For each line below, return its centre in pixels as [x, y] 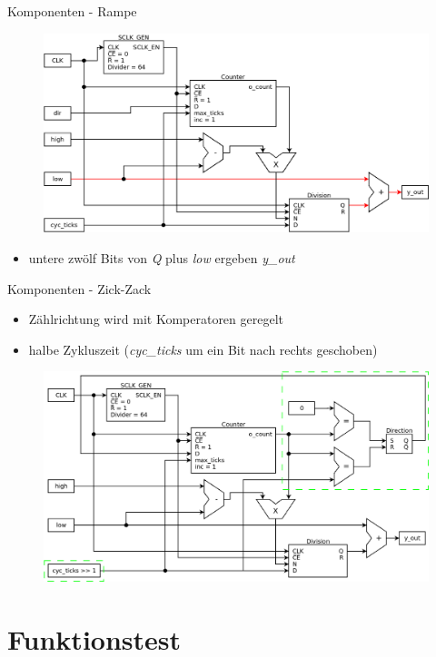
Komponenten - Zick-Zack [79, 288]
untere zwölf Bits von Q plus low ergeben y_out [162, 258]
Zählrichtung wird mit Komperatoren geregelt [156, 319]
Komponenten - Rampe [72, 11]
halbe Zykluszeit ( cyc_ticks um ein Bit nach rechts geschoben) [203, 349]
